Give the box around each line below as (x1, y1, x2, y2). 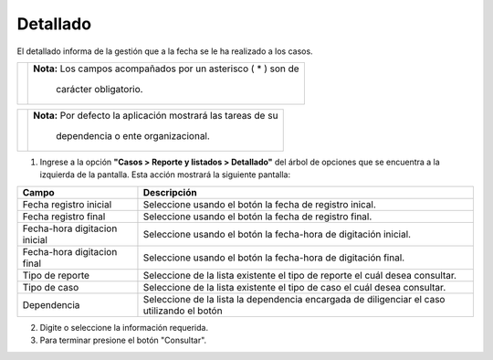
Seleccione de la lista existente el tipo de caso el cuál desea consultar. (142, 281, 446, 293)
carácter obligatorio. (56, 82, 143, 95)
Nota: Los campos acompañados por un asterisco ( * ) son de (33, 62, 300, 75)
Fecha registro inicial (22, 197, 112, 210)
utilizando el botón (142, 304, 223, 317)
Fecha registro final (22, 210, 106, 223)
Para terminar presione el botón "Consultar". (39, 334, 207, 346)
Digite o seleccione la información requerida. (39, 322, 209, 333)
